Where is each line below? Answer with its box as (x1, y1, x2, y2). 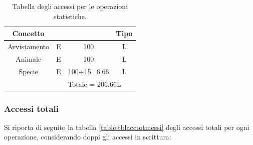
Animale (16, 53, 42, 64)
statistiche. (53, 11, 87, 21)
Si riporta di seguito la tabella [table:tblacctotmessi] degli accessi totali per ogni (4, 121, 249, 132)
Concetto (12, 28, 45, 39)
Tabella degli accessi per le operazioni (12, 1, 128, 11)
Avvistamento (8, 41, 50, 52)
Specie (19, 66, 38, 76)
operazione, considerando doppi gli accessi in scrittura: (4, 131, 171, 142)
